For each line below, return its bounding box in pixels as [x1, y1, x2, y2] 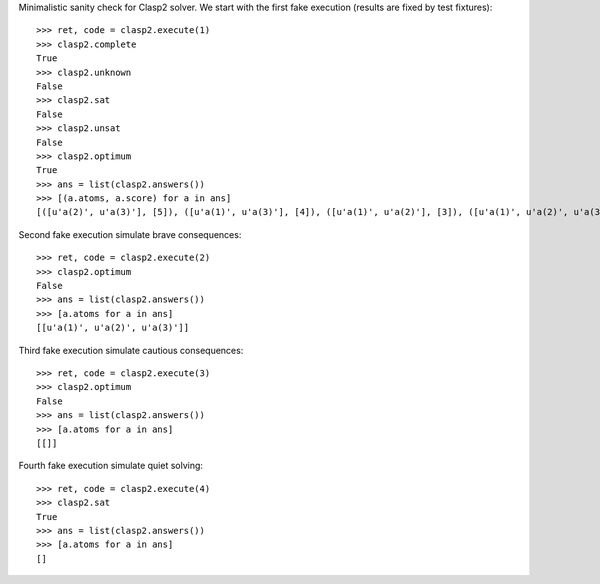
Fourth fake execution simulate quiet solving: [18, 460, 204, 472]
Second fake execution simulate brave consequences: [18, 228, 242, 240]
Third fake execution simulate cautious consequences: [18, 344, 244, 356]
